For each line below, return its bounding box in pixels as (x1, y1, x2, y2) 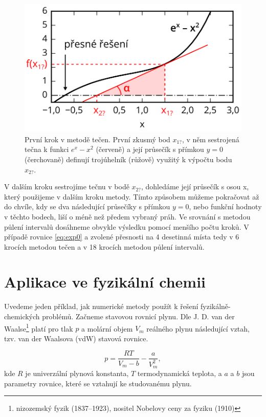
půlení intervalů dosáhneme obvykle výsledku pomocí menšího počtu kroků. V (4, 221, 249, 232)
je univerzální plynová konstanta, (25, 368, 129, 379)
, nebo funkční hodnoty (189, 201, 262, 212)
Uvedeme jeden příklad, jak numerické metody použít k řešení (4, 301, 198, 312)
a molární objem (81, 323, 133, 334)
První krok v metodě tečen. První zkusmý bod (25, 134, 170, 144)
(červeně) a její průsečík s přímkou (96, 144, 204, 155)
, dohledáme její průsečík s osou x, (141, 181, 249, 192)
